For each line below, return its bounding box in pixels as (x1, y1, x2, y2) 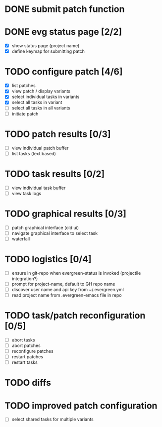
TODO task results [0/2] (4, 168, 105, 180)
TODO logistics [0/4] (4, 254, 92, 265)
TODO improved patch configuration (4, 400, 158, 411)
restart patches (11, 354, 43, 360)
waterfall (11, 235, 30, 242)
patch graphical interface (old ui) (11, 224, 79, 230)
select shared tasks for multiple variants (11, 417, 94, 423)
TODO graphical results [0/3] (4, 208, 127, 219)
